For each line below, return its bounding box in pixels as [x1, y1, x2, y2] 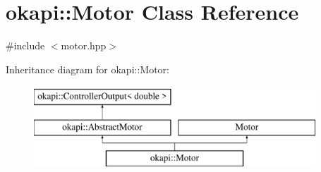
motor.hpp [61, 38, 107, 53]
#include [6, 38, 45, 53]
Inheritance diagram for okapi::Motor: [6, 61, 169, 76]
